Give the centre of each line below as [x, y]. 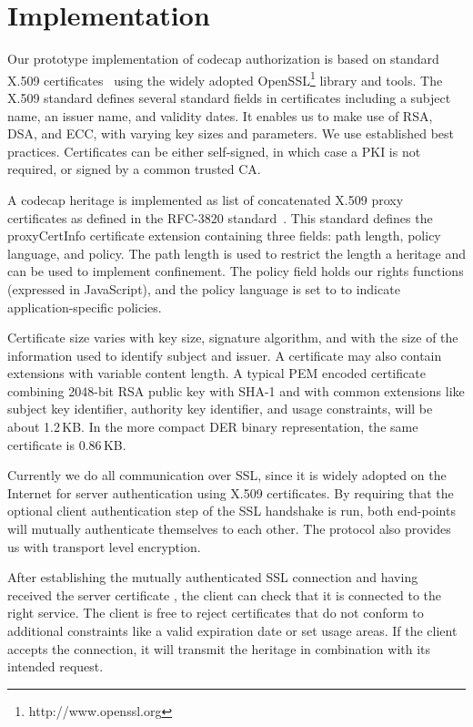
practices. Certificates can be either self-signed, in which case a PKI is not [214, 151]
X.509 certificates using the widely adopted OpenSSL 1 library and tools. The [225, 78]
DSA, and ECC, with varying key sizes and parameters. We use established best [231, 133]
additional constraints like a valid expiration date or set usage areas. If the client [232, 630]
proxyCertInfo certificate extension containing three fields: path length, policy [224, 236]
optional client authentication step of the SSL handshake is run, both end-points [231, 511]
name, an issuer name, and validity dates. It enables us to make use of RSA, [220, 115]
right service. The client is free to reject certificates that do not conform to [216, 613]
